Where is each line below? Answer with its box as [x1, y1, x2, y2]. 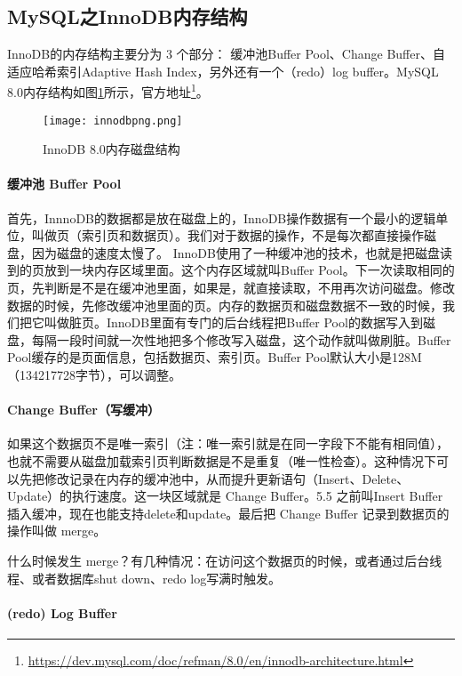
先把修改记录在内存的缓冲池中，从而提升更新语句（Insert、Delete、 [19, 469, 410, 487]
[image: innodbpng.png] [43, 114, 183, 127]
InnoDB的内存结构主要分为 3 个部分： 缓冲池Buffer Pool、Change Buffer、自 [7, 44, 445, 63]
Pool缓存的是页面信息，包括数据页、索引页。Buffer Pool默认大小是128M [7, 348, 422, 366]
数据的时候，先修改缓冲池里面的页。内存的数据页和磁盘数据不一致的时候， [7, 295, 442, 314]
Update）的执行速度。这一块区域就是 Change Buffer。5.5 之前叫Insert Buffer [7, 487, 443, 505]
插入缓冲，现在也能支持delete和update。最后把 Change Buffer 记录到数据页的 [7, 503, 450, 522]
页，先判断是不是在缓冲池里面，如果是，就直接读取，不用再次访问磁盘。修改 [7, 278, 455, 297]
